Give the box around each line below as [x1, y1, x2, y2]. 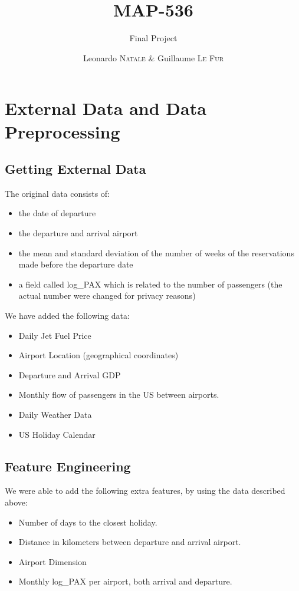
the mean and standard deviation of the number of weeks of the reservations [18, 246, 294, 259]
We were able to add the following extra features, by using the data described [5, 484, 285, 497]
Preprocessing [5, 119, 120, 143]
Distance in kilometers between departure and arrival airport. [18, 536, 241, 548]
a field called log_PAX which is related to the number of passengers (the [18, 278, 282, 290]
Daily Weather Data [18, 408, 92, 421]
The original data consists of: [5, 187, 110, 199]
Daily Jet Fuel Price [18, 329, 91, 341]
